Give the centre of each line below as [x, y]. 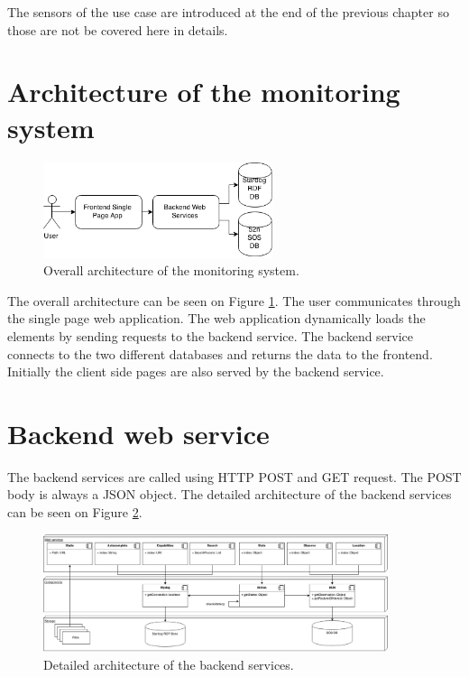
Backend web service [138, 433]
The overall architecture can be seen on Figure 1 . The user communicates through [234, 300]
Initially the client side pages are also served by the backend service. [196, 371]
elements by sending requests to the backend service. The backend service [211, 335]
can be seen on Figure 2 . [75, 512]
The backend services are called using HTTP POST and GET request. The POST [234, 476]
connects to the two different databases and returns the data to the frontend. [220, 353]
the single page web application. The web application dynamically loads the [216, 318]
